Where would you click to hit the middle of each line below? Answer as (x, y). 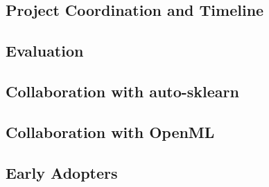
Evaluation (45, 51)
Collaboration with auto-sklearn (122, 91)
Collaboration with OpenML (110, 131)
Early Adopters (62, 172)
